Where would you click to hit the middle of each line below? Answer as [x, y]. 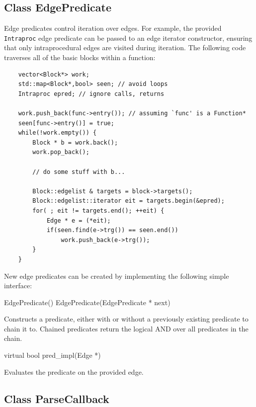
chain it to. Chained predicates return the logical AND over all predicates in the [126, 328]
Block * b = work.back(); [75, 142]
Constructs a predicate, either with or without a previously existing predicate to [126, 319]
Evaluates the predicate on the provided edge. [74, 371]
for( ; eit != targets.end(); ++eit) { [98, 210]
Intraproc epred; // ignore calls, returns [91, 94]
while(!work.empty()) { [57, 133]
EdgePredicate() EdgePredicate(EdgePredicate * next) [87, 302]
